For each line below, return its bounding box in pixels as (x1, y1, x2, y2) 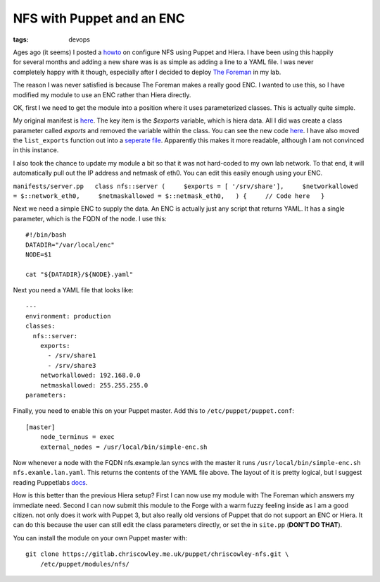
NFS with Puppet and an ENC (13, 11, 186, 26)
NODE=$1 (25, 250, 52, 259)
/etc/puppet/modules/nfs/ (39, 560, 130, 568)
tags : (13, 35, 29, 44)
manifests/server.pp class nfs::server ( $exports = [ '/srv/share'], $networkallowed (13, 182, 358, 190)
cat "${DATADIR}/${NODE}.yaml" (25, 270, 134, 278)
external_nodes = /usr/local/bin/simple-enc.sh (39, 442, 208, 451)
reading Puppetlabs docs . (13, 478, 88, 486)
